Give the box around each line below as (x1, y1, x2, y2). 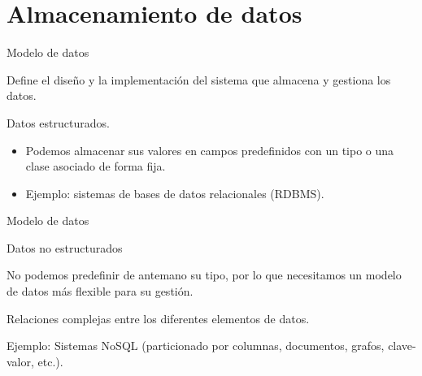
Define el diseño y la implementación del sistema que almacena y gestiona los (7, 71, 391, 88)
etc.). (37, 352, 63, 370)
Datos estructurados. (7, 114, 110, 131)
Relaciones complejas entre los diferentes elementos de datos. (7, 309, 310, 326)
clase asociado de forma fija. (25, 158, 166, 175)
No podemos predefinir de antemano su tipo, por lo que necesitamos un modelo (7, 266, 402, 283)
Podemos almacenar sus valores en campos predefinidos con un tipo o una (25, 141, 394, 158)
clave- (388, 337, 416, 354)
